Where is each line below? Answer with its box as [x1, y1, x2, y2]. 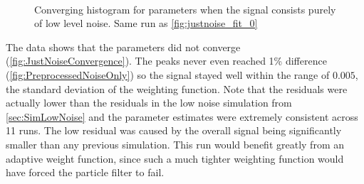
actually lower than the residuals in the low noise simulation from [6, 95, 292, 110]
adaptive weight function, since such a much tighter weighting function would [6, 151, 344, 166]
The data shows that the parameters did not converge [6, 39, 241, 54]
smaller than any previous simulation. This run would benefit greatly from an [6, 136, 344, 151]
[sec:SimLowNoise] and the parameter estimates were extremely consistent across [6, 109, 358, 124]
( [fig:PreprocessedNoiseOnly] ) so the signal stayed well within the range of [6, 67, 330, 82]
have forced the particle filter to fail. [6, 165, 165, 180]
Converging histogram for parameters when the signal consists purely [34, 1, 336, 16]
